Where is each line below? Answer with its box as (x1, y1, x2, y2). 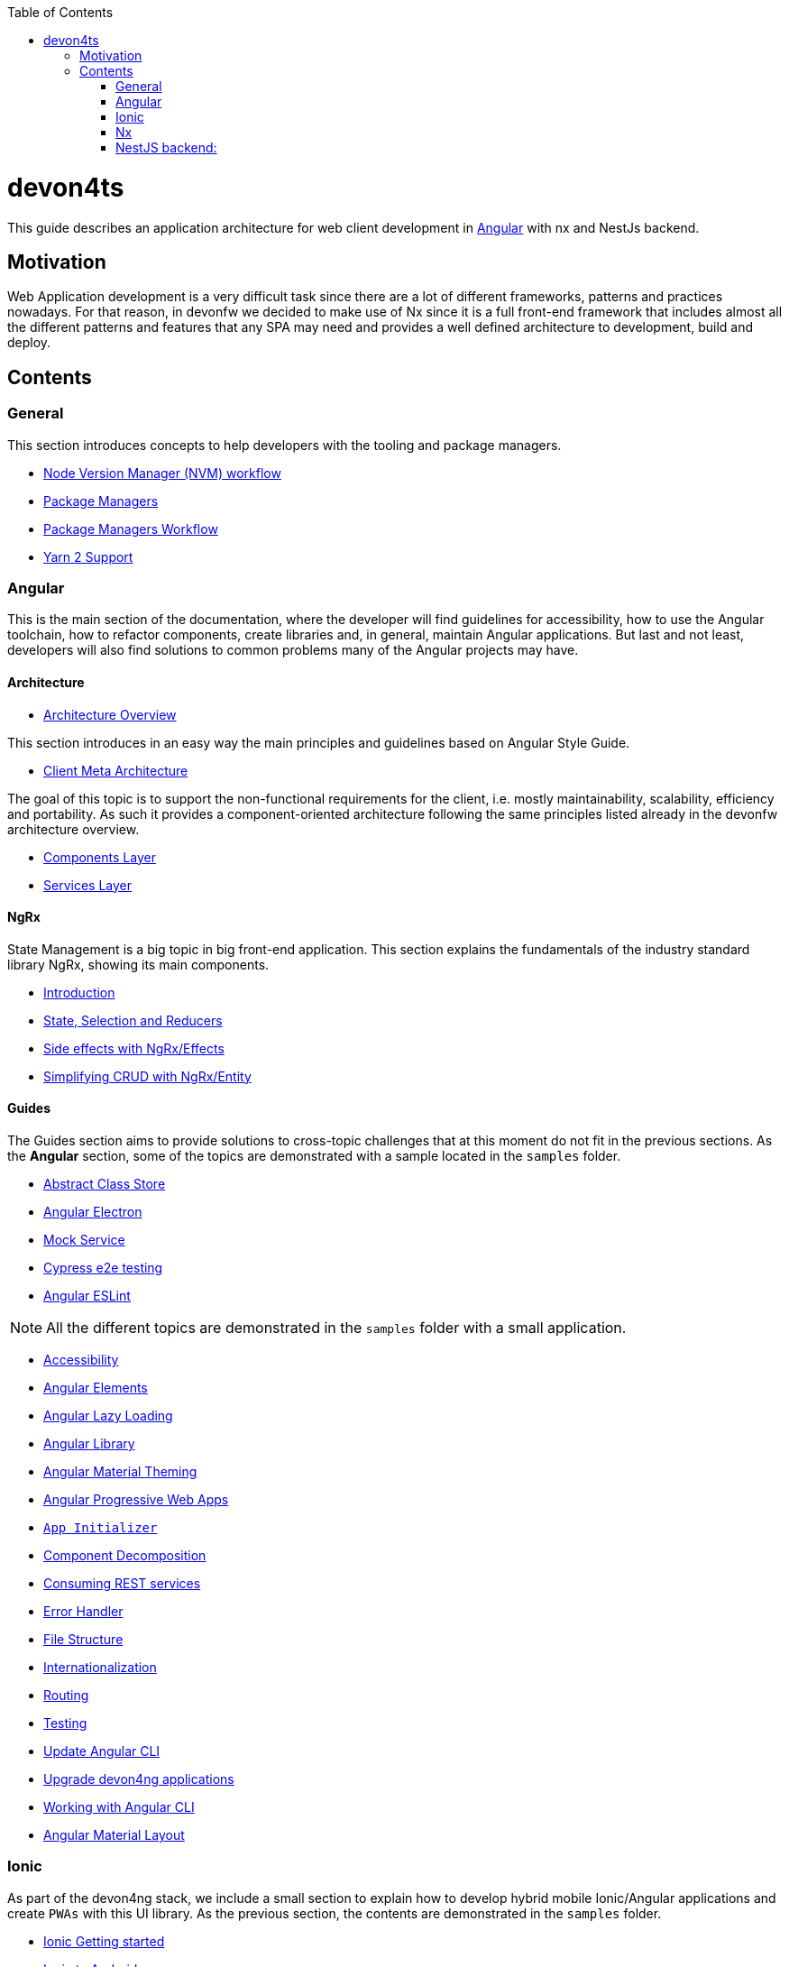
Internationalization (43, 1659, 157, 1675)
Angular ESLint (43, 1287, 131, 1303)
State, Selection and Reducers (43, 1012, 223, 1028)
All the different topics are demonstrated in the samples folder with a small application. (46, 1318, 627, 1337)
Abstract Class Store (43, 1175, 166, 1191)
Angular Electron (43, 1203, 142, 1219)
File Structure (43, 1631, 124, 1647)
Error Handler (43, 1603, 124, 1619)
